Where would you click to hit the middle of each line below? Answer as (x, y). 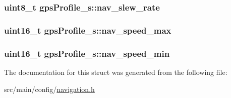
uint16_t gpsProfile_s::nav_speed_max (88, 30)
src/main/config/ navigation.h (49, 89)
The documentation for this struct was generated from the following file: (116, 72)
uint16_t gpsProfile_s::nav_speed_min (87, 53)
